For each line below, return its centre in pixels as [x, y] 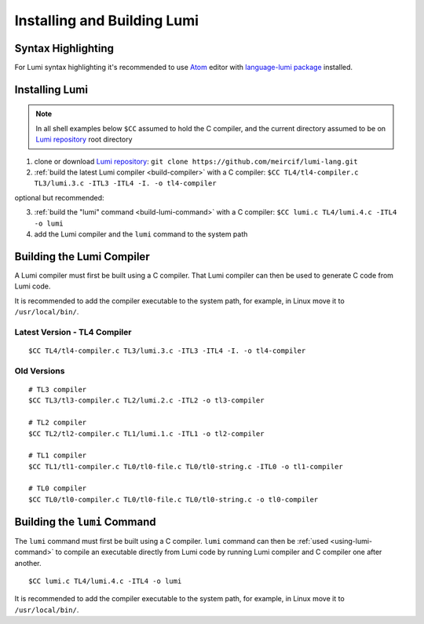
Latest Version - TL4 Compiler [73, 332]
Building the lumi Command [85, 521]
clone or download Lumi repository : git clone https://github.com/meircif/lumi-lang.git [196, 161]
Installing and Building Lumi [107, 20]
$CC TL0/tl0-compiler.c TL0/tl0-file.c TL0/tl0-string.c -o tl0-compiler [174, 499]
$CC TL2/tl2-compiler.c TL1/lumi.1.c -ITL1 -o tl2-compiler [146, 433]
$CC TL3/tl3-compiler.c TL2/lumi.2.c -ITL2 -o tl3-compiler [146, 400]
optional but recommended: [60, 197]
